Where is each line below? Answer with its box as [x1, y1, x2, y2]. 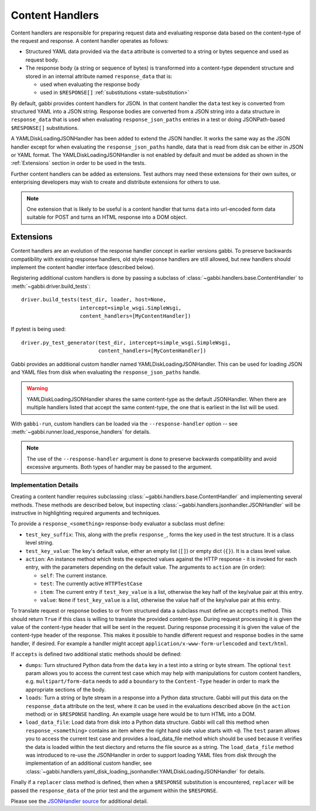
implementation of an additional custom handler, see [25, 760, 152, 767]
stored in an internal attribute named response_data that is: [25, 73, 173, 80]
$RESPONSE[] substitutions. [11, 124, 79, 131]
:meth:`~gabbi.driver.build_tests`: [11, 283, 91, 290]
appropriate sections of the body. [25, 686, 107, 693]
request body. [25, 56, 60, 63]
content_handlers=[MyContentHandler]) [80, 313, 191, 319]
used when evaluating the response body [40, 81, 140, 88]
